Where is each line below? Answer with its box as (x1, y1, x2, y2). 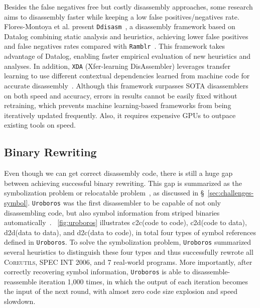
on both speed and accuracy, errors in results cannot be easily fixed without (4, 90, 237, 100)
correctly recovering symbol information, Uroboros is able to (4, 266, 190, 277)
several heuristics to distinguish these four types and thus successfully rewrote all (4, 246, 253, 257)
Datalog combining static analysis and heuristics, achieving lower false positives (4, 31, 248, 41)
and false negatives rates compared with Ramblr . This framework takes (4, 41, 225, 51)
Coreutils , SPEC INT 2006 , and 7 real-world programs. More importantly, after (4, 256, 252, 267)
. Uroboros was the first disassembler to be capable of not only (28, 197, 221, 208)
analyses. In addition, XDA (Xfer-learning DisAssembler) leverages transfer (4, 60, 231, 71)
